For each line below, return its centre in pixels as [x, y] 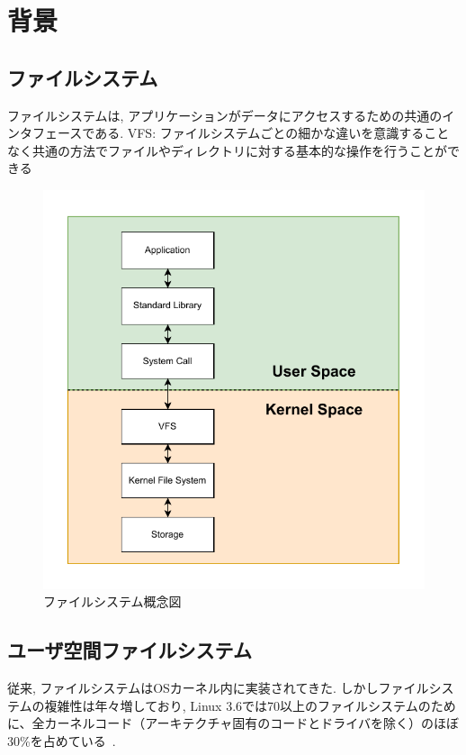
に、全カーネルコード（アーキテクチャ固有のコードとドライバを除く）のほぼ [233, 723]
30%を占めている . [62, 741]
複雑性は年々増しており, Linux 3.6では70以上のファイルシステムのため [250, 705]
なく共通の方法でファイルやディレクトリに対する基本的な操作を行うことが [228, 150]
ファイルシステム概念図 [112, 601]
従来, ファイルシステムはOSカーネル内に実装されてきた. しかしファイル [218, 688]
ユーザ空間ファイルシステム [130, 650]
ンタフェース [45, 133]
